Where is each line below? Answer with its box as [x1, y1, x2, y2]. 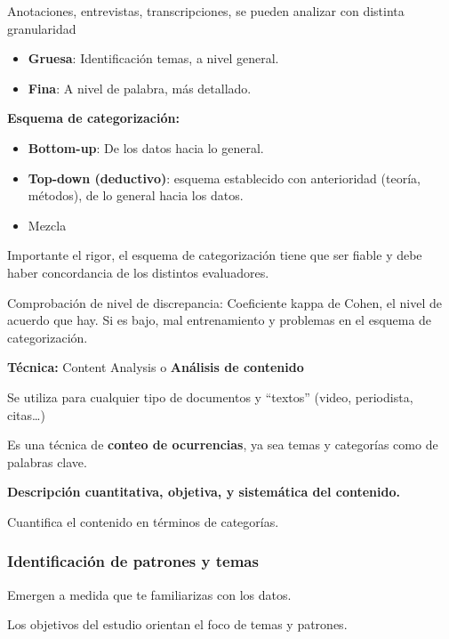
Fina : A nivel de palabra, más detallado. [28, 78, 252, 97]
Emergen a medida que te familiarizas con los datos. [7, 585, 292, 603]
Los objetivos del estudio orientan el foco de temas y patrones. [7, 615, 348, 634]
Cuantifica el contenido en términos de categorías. [7, 512, 279, 530]
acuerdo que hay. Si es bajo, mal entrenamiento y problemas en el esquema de [7, 311, 432, 329]
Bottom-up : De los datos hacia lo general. [28, 138, 264, 157]
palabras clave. [7, 452, 87, 471]
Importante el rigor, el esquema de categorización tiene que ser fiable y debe [7, 246, 422, 264]
